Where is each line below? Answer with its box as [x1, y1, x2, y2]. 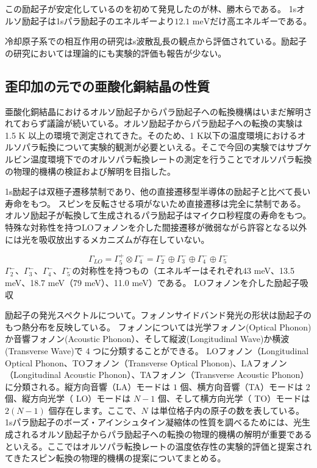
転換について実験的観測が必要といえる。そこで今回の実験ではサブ [38, 141, 304, 153]
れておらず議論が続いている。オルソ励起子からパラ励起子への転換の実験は [5, 117, 303, 130]
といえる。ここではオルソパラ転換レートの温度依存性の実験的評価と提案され [5, 439, 312, 452]
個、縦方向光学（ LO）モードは [5, 392, 131, 405]
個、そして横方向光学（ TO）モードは [158, 392, 310, 405]
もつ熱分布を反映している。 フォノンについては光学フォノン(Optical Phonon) [5, 320, 312, 333]
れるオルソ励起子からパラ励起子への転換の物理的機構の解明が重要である [21, 428, 312, 441]
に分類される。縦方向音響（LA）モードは [5, 380, 171, 393]
